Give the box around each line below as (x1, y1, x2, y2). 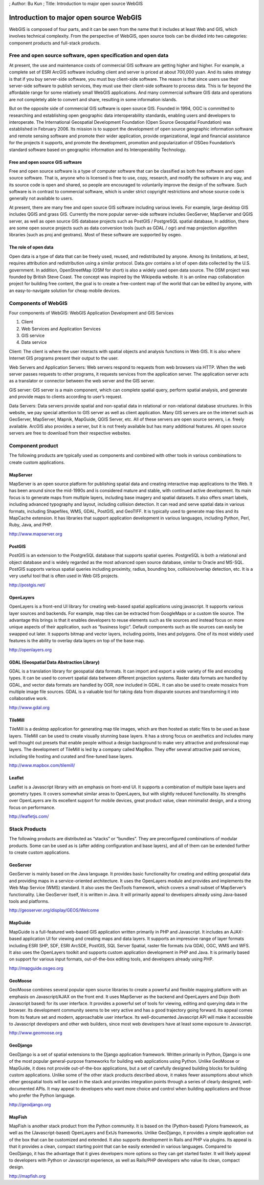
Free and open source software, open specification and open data (9, 52, 169, 59)
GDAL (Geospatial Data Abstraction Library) (9, 659, 100, 665)
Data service (21, 339, 47, 345)
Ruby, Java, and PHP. (9, 522, 52, 528)
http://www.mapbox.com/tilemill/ (9, 762, 75, 768)
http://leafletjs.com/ (9, 813, 49, 819)
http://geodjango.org (9, 1101, 51, 1107)
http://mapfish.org (9, 1173, 46, 1179)
